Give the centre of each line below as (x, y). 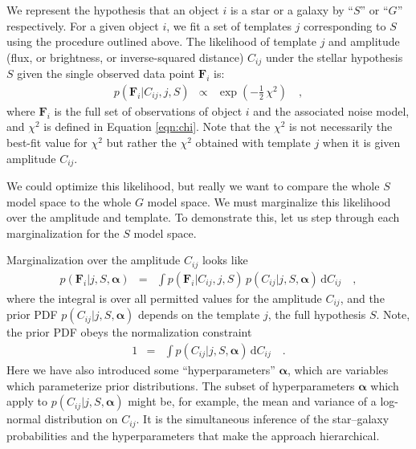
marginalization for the (63, 233)
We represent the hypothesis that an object (113, 10)
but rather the (141, 143)
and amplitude (364, 41)
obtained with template (253, 143)
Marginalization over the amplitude (94, 260)
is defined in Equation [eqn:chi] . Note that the (157, 127)
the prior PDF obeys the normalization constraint (129, 332)
